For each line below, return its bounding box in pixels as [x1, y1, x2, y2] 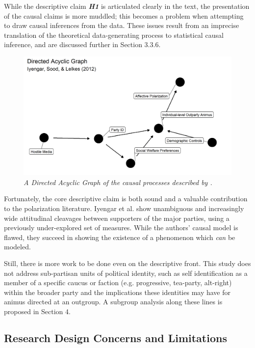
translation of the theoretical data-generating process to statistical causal [4, 29, 224, 40]
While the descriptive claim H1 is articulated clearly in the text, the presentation [4, 1, 250, 11]
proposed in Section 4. [4, 306, 71, 316]
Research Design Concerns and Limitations [4, 330, 227, 345]
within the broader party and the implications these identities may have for [4, 287, 231, 297]
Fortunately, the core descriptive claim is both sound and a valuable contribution [4, 193, 248, 204]
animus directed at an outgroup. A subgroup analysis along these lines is [4, 296, 223, 307]
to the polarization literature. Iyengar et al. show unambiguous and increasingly [4, 203, 244, 213]
